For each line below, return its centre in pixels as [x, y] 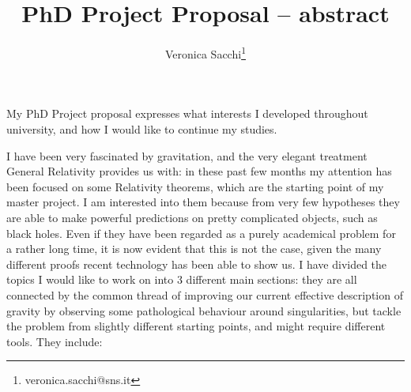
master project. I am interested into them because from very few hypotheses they [203, 202]
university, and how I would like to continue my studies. [142, 128]
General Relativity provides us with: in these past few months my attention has [199, 171]
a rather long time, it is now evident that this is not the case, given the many [194, 249]
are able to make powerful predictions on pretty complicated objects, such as [192, 217]
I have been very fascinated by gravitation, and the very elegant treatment [187, 155]
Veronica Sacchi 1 [205, 53]
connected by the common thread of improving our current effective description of [205, 294]
